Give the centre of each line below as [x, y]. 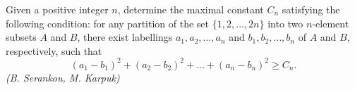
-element [331, 23]
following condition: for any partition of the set [107, 23]
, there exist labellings [125, 37]
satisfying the [311, 9]
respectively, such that [54, 50]
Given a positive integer [57, 9]
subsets [21, 37]
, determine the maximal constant [191, 9]
